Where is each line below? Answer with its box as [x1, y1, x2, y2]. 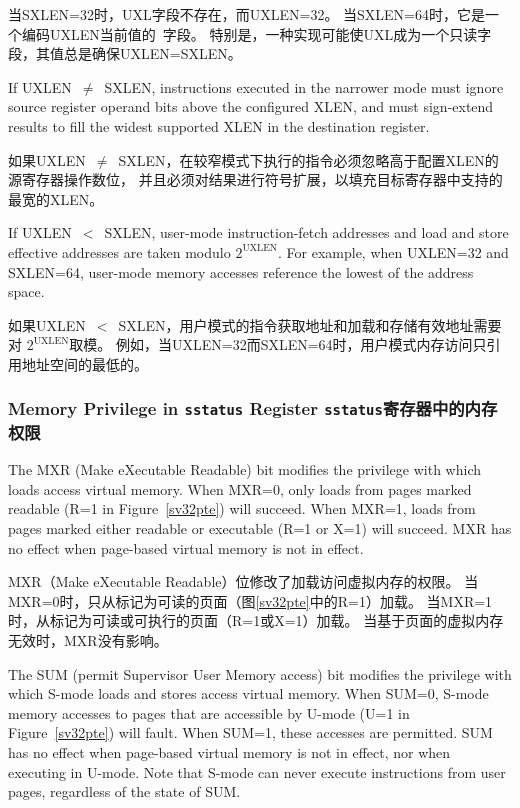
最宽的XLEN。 [8, 188, 104, 209]
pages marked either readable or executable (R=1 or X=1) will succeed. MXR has [8, 517, 512, 538]
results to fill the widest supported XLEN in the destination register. [8, 115, 430, 136]
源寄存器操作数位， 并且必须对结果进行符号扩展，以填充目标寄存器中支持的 [8, 169, 503, 190]
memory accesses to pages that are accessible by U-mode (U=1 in [8, 702, 410, 723]
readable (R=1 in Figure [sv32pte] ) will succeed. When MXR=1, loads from [8, 498, 476, 519]
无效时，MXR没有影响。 [8, 629, 168, 650]
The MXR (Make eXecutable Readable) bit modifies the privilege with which [8, 459, 481, 480]
